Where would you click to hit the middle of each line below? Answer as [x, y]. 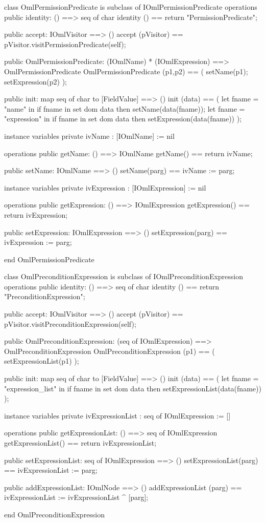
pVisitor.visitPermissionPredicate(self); [65, 44]
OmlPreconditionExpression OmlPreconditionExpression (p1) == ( [110, 351]
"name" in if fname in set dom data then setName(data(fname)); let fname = [125, 108]
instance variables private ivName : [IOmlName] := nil [89, 135]
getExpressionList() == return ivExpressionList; [80, 443]
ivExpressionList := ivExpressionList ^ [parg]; [76, 497]
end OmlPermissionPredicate [49, 259]
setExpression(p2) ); [35, 81]
